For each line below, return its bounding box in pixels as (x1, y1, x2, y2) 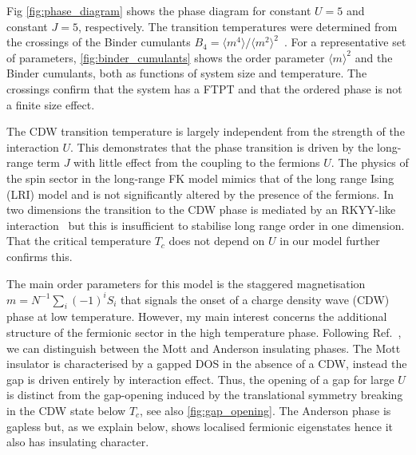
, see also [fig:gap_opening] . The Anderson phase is (140, 402, 391, 418)
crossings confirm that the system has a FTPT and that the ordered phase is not (6, 80, 402, 97)
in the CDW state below (6, 402, 126, 418)
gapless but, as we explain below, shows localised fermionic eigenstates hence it (6, 417, 393, 434)
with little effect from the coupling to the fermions (73, 154, 320, 171)
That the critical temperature (6, 232, 151, 249)
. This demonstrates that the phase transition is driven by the (70, 138, 374, 155)
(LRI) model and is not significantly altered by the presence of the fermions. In (6, 185, 394, 202)
